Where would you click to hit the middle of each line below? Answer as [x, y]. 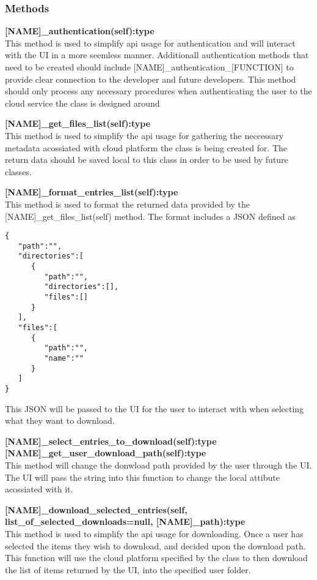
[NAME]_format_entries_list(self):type [92, 192]
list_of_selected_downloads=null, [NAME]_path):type [125, 522]
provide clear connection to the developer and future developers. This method [151, 79]
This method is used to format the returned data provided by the [127, 204]
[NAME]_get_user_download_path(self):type [106, 453]
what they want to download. [60, 420]
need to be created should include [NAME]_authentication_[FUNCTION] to [149, 67]
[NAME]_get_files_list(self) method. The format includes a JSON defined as [150, 216]
